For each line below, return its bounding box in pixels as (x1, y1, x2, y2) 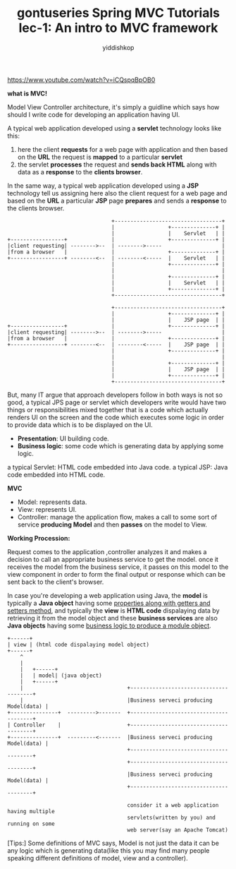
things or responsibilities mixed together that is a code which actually (7, 405, 209, 414)
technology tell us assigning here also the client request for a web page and (7, 188, 228, 197)
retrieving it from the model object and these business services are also (7, 613, 218, 622)
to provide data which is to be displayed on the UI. (7, 420, 153, 428)
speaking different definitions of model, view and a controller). (7, 853, 188, 862)
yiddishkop (102, 43, 135, 52)
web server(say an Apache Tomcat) (127, 826, 229, 834)
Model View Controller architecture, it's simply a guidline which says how (7, 102, 220, 111)
